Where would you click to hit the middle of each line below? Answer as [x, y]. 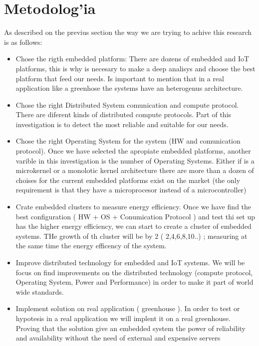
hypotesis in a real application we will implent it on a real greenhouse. [123, 318]
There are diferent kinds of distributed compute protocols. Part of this [124, 114]
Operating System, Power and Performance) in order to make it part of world [134, 282]
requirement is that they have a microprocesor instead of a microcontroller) [131, 190]
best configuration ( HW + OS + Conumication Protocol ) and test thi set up [135, 216]
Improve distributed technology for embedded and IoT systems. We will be [130, 262]
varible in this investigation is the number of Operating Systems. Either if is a [135, 160]
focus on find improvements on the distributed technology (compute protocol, [134, 272]
